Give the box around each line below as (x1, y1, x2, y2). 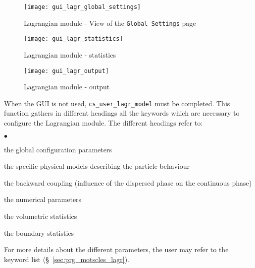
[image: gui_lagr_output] (24, 67, 109, 74)
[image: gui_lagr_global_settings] (24, 3, 141, 10)
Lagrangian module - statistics (24, 49, 116, 60)
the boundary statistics (4, 227, 74, 238)
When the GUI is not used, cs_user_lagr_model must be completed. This (4, 98, 230, 108)
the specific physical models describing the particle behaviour (4, 161, 190, 171)
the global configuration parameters (4, 144, 112, 154)
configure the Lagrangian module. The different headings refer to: (4, 118, 203, 128)
